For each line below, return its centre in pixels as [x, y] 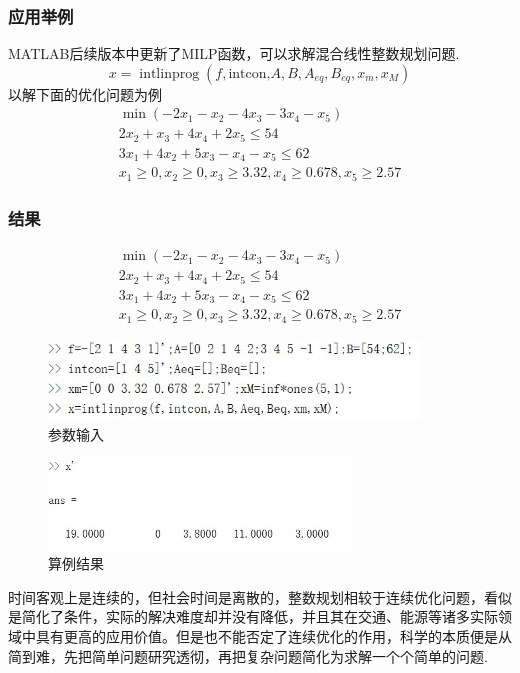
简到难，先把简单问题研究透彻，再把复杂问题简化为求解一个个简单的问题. [248, 655]
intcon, [249, 73]
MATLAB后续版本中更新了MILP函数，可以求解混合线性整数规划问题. [234, 53]
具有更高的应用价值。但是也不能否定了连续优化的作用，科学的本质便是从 [273, 635]
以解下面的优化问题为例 [85, 93]
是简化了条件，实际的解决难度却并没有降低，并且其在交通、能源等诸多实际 [253, 616]
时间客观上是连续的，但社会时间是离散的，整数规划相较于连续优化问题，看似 [260, 596]
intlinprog [169, 73]
